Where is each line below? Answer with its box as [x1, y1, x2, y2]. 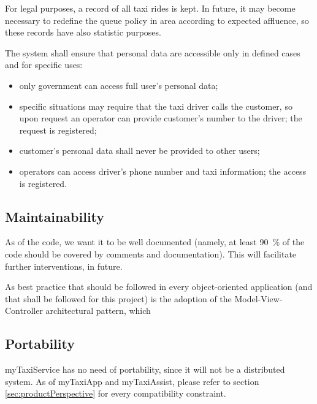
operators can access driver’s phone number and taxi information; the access [19, 164, 307, 177]
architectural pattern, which [45, 304, 151, 317]
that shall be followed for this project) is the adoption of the [5, 292, 232, 305]
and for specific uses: [5, 58, 83, 71]
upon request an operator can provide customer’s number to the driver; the [19, 112, 302, 124]
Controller [5, 304, 43, 317]
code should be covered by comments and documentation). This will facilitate [5, 247, 297, 260]
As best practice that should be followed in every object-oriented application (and [5, 280, 313, 293]
